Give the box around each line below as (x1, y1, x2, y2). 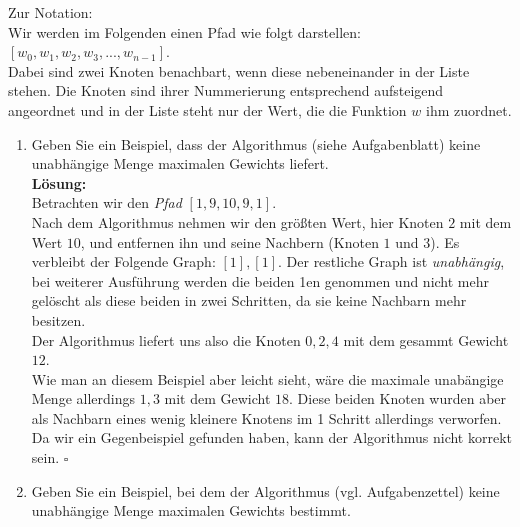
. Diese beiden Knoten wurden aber (289, 388, 507, 409)
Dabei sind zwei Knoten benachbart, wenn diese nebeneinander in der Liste (8, 60, 470, 81)
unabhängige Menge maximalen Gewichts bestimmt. (31, 500, 351, 521)
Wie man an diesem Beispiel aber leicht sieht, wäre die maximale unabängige (31, 368, 504, 389)
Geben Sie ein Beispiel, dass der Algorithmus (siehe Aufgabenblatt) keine (31, 133, 481, 154)
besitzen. (31, 309, 86, 330)
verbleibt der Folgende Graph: (31, 251, 216, 272)
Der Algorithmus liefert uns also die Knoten (31, 329, 301, 350)
